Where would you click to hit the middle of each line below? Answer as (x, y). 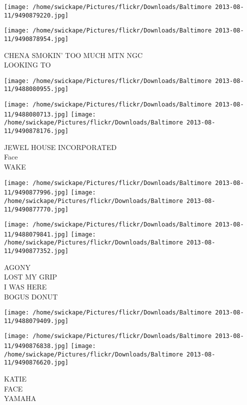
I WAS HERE (25, 286)
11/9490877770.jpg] (36, 209)
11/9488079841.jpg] (36, 234)
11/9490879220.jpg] (36, 15)
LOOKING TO (27, 65)
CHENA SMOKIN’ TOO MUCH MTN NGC (73, 55)
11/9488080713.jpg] (36, 114)
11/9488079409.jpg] (36, 321)
